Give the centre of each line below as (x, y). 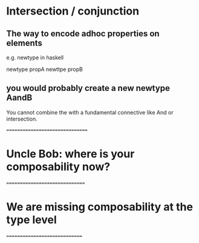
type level (31, 220)
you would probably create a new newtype (88, 88)
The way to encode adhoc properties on (83, 34)
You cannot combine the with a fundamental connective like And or (90, 112)
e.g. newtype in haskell (35, 58)
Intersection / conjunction (73, 11)
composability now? (58, 167)
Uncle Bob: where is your (70, 154)
